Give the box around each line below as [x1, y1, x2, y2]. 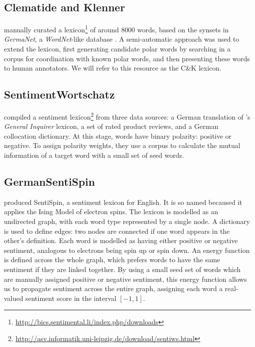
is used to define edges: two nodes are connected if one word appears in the [4, 225, 230, 236]
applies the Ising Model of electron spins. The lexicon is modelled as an [4, 206, 218, 217]
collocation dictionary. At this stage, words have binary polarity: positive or [4, 130, 232, 141]
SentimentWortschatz [4, 87, 115, 102]
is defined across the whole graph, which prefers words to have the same [4, 254, 220, 265]
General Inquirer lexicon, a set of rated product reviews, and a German [4, 121, 219, 131]
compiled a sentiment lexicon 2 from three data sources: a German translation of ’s [4, 110, 251, 122]
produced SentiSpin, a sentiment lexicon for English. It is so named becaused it [4, 197, 243, 207]
